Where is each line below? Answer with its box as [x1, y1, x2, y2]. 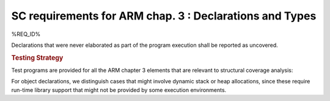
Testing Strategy [11, 54, 64, 62]
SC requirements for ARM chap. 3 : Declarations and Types [11, 9, 317, 23]
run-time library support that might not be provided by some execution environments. [11, 86, 227, 94]
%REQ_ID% [11, 30, 41, 38]
